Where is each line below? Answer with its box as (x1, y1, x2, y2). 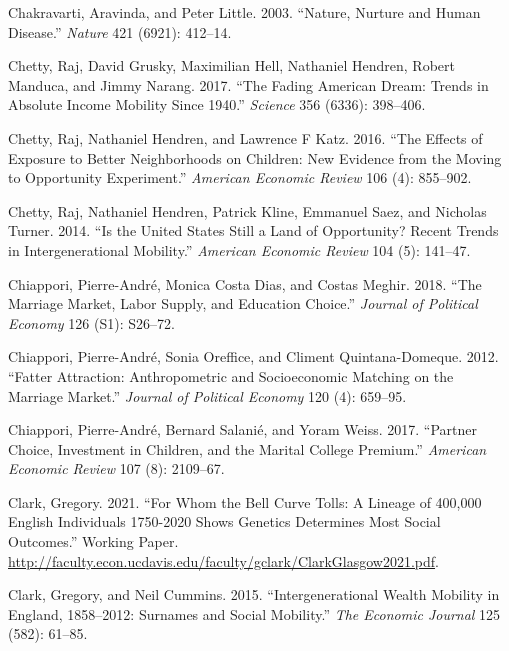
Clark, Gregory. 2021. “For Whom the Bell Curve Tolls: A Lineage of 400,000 (8, 491, 482, 512)
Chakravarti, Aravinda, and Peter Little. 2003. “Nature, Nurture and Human (8, 2, 481, 22)
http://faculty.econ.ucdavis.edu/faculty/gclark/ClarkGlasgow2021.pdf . (8, 550, 439, 571)
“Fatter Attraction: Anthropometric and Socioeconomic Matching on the (8, 365, 454, 386)
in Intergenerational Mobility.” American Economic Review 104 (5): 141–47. (8, 239, 471, 260)
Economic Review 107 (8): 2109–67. (8, 458, 225, 479)
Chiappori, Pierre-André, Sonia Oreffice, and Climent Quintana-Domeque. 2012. (8, 346, 499, 367)
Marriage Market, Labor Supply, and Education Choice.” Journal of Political (8, 293, 478, 314)
